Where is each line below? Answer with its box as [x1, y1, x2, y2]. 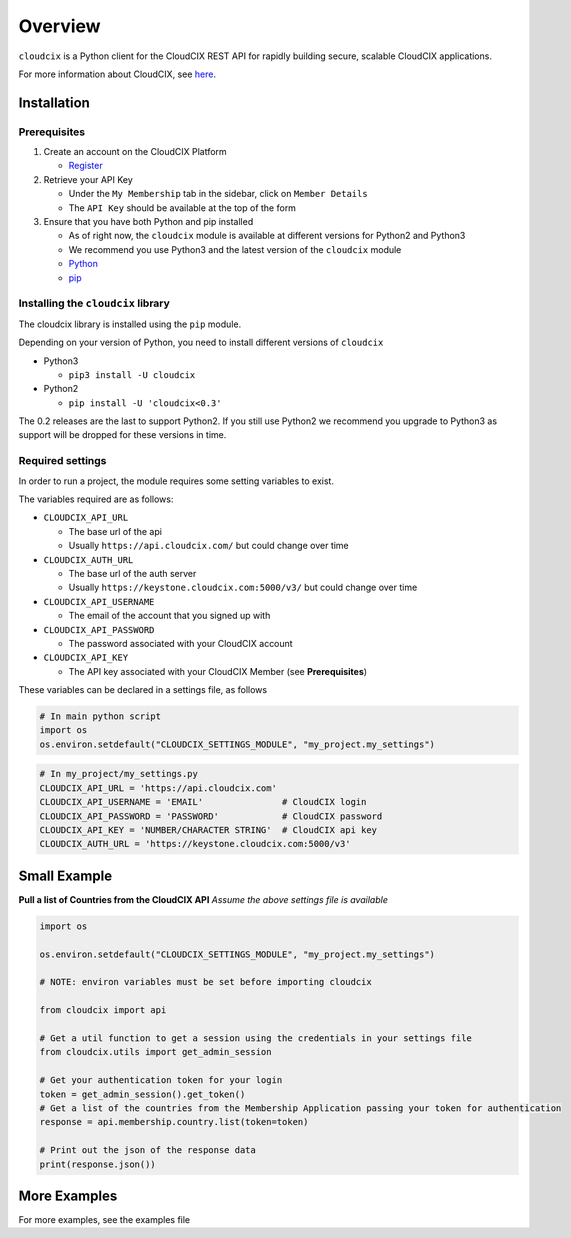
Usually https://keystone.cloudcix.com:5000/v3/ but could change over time [68, 581, 418, 594]
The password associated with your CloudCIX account [68, 637, 294, 649]
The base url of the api [68, 525, 162, 537]
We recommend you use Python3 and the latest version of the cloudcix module [68, 243, 402, 255]
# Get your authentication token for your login [39, 1075, 283, 1086]
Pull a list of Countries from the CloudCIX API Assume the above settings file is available [18, 893, 389, 905]
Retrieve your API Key [43, 173, 134, 185]
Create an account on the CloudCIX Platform [43, 146, 227, 158]
